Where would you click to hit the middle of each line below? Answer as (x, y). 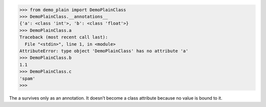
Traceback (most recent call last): (64, 37)
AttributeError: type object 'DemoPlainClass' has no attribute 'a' (104, 51)
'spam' (27, 78)
